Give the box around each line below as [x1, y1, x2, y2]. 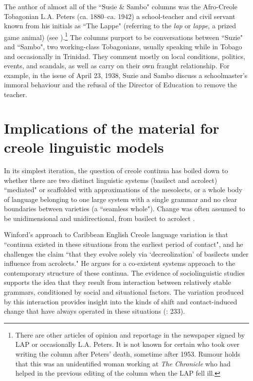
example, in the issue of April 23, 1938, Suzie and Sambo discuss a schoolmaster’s [4, 70, 248, 80]
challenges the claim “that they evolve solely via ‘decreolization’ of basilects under [4, 248, 249, 259]
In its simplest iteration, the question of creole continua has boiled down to [4, 165, 228, 175]
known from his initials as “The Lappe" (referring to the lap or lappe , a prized [4, 20, 236, 31]
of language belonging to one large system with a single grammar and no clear [4, 194, 237, 204]
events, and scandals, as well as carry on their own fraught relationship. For [4, 60, 230, 71]
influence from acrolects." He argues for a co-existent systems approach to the [4, 258, 235, 268]
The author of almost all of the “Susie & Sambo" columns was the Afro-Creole [4, 1, 238, 11]
